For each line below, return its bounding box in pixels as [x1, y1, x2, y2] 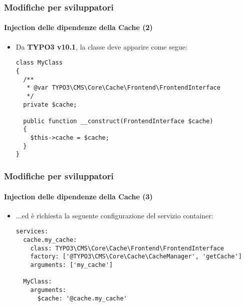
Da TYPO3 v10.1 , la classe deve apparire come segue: [16, 41, 187, 52]
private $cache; [23, 101, 77, 108]
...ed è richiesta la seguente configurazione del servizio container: [16, 210, 213, 220]
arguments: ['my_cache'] [30, 261, 113, 268]
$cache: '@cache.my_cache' [37, 294, 127, 302]
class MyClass [16, 59, 63, 67]
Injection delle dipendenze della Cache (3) [4, 191, 153, 201]
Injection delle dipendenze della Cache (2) [4, 22, 153, 33]
